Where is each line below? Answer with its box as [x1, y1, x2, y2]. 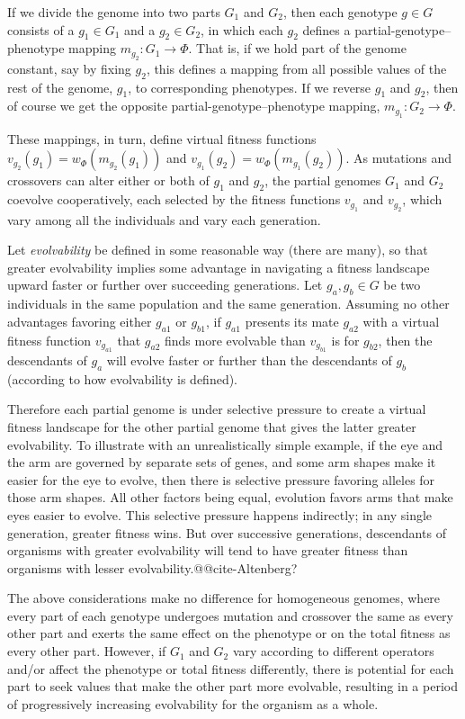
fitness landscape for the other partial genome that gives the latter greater [7, 417, 416, 436]
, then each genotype [282, 3, 398, 21]
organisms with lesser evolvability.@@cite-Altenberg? [7, 558, 298, 577]
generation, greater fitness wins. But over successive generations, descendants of [7, 523, 446, 542]
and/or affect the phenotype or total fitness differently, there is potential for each [7, 659, 454, 678]
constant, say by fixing [7, 58, 131, 77]
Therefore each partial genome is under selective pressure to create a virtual [7, 400, 426, 418]
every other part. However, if [7, 642, 166, 661]
